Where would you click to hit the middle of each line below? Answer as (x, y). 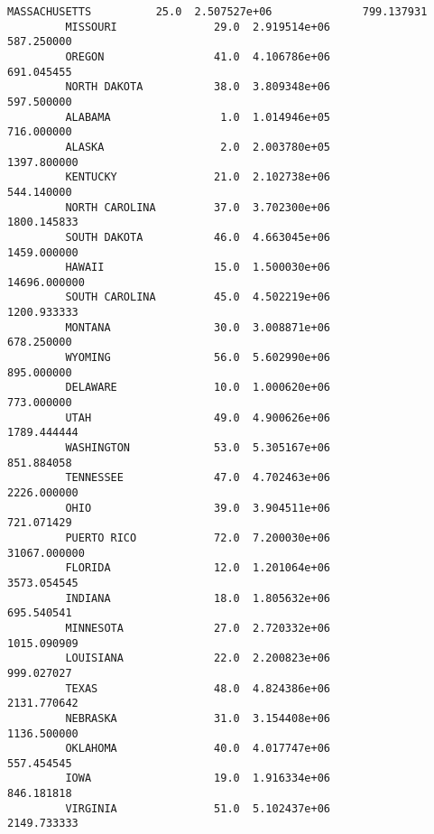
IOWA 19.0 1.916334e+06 (198, 778)
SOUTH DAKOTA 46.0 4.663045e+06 (198, 237)
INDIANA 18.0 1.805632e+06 (198, 598)
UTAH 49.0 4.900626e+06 (198, 417)
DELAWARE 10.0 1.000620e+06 (198, 388)
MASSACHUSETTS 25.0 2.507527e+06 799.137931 (217, 12)
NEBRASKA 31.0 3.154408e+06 (198, 718)
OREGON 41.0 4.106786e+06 (198, 56)
